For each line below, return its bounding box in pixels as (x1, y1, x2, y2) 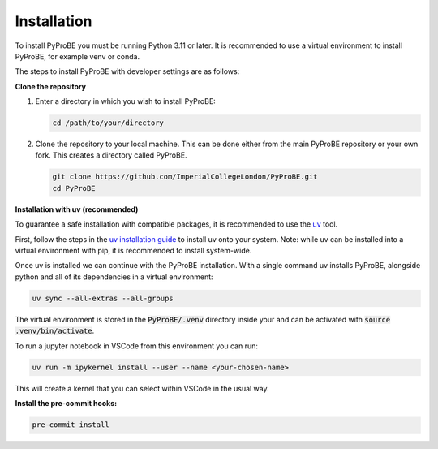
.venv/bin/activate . (15, 326, 95, 336)
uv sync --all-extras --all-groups (32, 293, 174, 303)
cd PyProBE (52, 183, 96, 192)
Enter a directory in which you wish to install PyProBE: (35, 97, 217, 106)
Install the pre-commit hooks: (15, 398, 118, 408)
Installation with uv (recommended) (15, 204, 139, 214)
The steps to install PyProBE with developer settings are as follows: (15, 67, 240, 76)
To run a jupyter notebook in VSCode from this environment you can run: (15, 341, 259, 351)
